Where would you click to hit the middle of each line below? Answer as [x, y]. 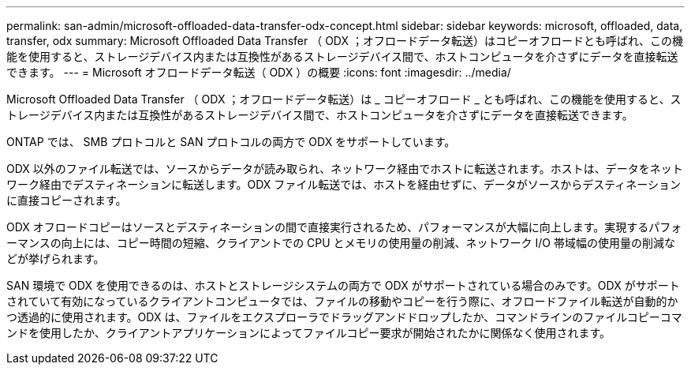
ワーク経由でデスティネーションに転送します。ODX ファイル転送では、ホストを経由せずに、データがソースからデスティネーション [344, 184]
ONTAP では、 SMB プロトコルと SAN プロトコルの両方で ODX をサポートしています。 [231, 142]
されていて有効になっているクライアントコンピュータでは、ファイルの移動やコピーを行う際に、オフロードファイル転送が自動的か [342, 301]
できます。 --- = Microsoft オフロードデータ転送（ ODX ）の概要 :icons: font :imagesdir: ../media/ [259, 72]
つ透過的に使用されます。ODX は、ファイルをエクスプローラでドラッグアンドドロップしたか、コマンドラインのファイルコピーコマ [344, 317]
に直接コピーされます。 [67, 200]
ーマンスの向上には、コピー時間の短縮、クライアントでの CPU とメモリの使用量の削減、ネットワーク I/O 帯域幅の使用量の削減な [341, 243]
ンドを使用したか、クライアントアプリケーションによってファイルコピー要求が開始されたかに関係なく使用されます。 [309, 333]
